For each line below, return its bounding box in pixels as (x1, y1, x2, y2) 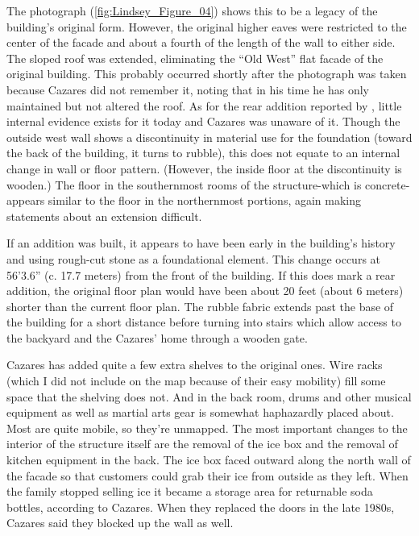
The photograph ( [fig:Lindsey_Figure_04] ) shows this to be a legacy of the (6, 2, 378, 19)
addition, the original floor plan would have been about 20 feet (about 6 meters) (6, 282, 404, 299)
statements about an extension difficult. (6, 207, 202, 224)
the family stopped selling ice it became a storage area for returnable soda (6, 483, 373, 500)
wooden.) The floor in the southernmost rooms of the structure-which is (6, 176, 362, 193)
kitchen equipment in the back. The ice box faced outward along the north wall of (6, 451, 411, 468)
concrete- (365, 176, 410, 193)
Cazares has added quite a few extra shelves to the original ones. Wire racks (6, 356, 383, 373)
